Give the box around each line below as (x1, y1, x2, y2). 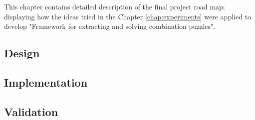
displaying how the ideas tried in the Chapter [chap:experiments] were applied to (4, 11, 252, 21)
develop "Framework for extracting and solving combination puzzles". (4, 21, 216, 31)
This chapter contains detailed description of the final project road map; (4, 1, 225, 11)
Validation (4, 104, 58, 119)
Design (4, 45, 40, 61)
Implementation (4, 74, 88, 90)
